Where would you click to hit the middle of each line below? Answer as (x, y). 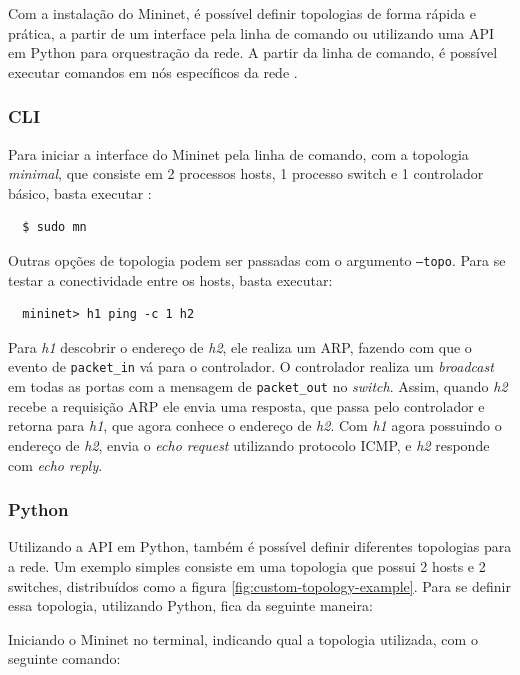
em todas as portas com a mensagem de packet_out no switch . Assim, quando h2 (258, 386)
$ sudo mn (54, 227)
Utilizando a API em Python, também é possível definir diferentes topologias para (260, 546)
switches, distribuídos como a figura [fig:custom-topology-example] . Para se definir (259, 585)
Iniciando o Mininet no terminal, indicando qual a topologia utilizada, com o (243, 638)
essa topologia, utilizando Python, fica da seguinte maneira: (190, 605)
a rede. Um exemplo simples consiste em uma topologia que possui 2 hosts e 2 (247, 565)
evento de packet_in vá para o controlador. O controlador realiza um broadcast (251, 366)
